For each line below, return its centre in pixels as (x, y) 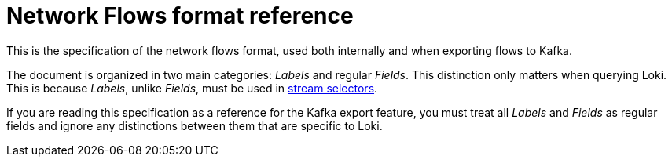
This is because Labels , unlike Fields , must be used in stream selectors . (192, 88)
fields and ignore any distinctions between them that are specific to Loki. (195, 125)
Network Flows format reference (180, 16)
